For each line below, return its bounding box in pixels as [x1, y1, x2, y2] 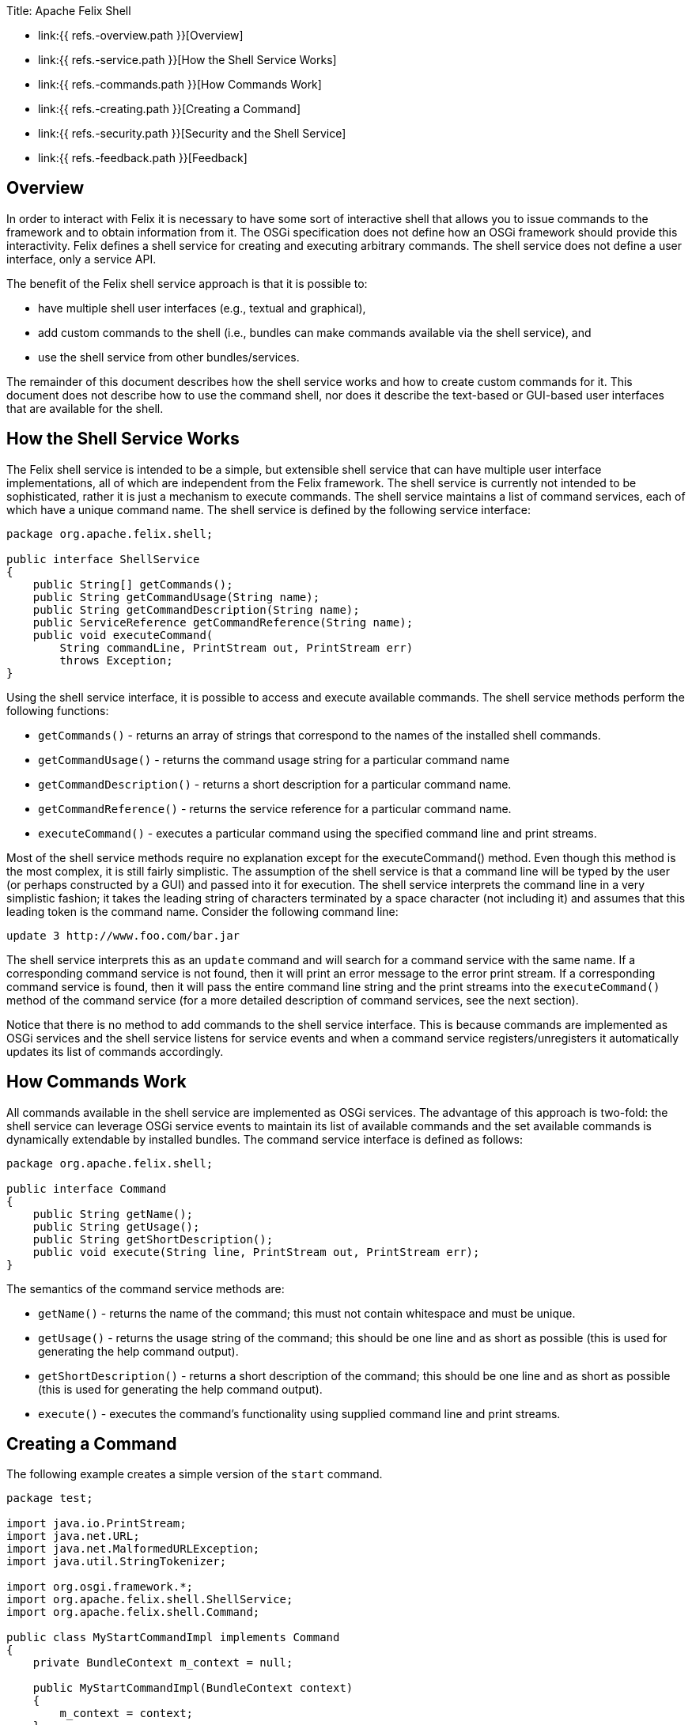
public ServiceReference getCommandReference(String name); [32, 615, 414, 629]
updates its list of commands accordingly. [6, 1044, 224, 1058]
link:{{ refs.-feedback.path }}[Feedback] [38, 151, 248, 165]
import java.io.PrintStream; [6, 1517, 187, 1530]
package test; [6, 1492, 93, 1505]
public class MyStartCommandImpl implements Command [6, 1631, 340, 1644]
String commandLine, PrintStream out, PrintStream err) [59, 641, 414, 654]
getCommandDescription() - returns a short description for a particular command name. [38, 777, 512, 791]
